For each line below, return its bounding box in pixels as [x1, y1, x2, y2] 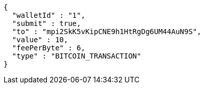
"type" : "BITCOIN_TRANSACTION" [12, 52, 141, 60]
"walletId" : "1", [12, 11, 86, 19]
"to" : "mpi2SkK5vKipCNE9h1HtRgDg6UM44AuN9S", [12, 27, 201, 36]
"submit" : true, [12, 19, 81, 27]
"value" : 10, [12, 36, 68, 44]
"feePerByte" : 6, [12, 44, 86, 52]
